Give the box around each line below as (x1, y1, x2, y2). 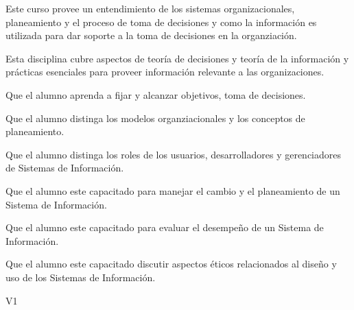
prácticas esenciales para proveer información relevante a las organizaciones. (5, 64, 324, 79)
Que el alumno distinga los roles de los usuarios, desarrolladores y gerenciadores (5, 147, 342, 161)
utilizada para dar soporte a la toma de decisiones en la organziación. (5, 28, 297, 43)
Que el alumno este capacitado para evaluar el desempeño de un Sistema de (5, 220, 324, 235)
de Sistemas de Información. (5, 160, 124, 175)
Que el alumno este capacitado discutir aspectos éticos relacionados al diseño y (5, 257, 337, 271)
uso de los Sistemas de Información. (5, 270, 156, 284)
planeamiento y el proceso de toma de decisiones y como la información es (5, 14, 317, 29)
